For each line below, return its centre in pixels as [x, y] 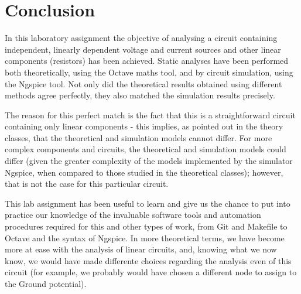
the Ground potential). [46, 283]
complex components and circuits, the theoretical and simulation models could [146, 149]
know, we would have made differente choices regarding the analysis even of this [148, 260]
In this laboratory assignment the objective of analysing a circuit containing [141, 38]
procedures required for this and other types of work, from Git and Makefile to [146, 226]
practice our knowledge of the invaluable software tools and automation [133, 215]
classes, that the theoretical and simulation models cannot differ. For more [138, 137]
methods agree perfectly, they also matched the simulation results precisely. [140, 95]
